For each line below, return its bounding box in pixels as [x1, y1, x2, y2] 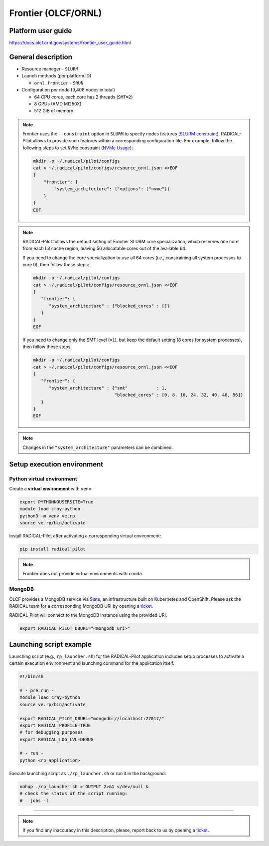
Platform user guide [9, 26, 72, 35]
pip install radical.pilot [19, 546, 86, 552]
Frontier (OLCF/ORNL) [9, 7, 102, 18]
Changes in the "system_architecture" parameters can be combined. [22, 444, 173, 450]
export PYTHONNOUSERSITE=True [19, 499, 94, 504]
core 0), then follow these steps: [22, 262, 89, 268]
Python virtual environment [9, 475, 77, 482]
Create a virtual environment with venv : [9, 485, 93, 491]
